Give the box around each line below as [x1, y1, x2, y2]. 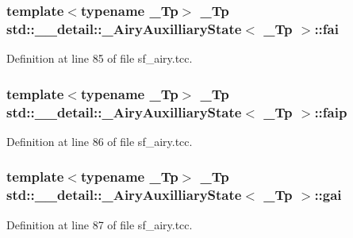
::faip [314, 102, 347, 121]
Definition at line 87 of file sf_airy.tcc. [6, 216, 193, 232]
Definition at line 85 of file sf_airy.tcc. [6, 50, 193, 67]
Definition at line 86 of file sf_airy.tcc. [6, 132, 193, 149]
